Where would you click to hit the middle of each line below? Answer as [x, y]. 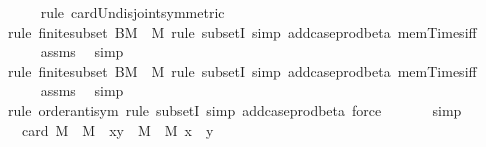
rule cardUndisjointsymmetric [132, 12]
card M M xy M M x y [117, 129]
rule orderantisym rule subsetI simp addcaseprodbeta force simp [234, 109]
